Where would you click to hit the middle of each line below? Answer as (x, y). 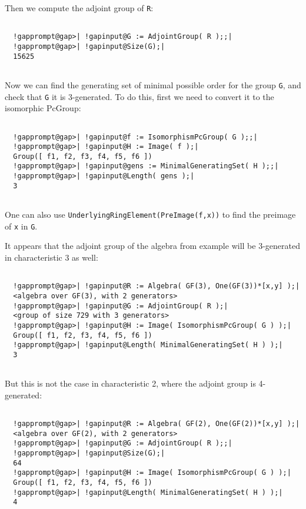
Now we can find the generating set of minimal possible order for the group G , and (153, 84)
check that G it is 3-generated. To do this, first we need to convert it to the (139, 96)
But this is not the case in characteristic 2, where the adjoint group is (130, 383)
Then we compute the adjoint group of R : (79, 8)
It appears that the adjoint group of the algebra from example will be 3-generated (152, 246)
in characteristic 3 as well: (51, 257)
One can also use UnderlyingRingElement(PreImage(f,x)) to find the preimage (150, 214)
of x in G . (21, 226)
